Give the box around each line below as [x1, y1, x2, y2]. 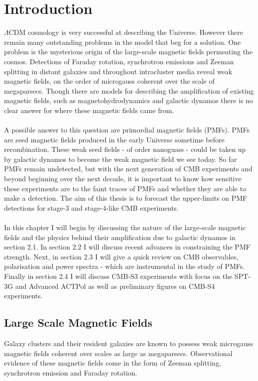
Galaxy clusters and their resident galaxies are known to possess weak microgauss [4, 338, 253, 348]
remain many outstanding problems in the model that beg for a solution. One [4, 36, 241, 47]
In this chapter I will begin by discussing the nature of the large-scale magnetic [4, 222, 246, 232]
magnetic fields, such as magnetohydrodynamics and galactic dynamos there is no [4, 95, 253, 106]
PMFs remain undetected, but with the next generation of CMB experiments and [4, 163, 253, 174]
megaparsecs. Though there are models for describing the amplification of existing [4, 85, 254, 96]
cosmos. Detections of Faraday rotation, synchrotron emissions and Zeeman [4, 56, 234, 66]
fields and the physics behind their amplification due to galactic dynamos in [4, 232, 236, 242]
